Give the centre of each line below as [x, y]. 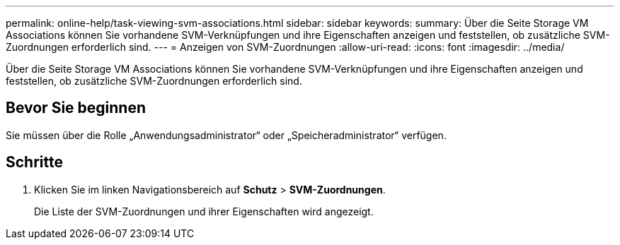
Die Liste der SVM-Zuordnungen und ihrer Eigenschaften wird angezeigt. [204, 211]
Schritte [34, 162]
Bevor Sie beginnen [76, 108]
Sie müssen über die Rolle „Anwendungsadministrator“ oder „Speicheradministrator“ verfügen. [226, 135]
